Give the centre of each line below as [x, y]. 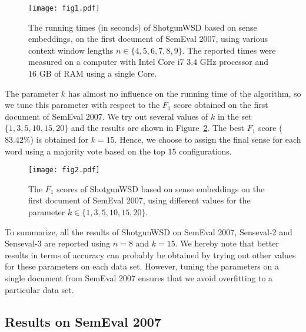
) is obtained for [59, 139]
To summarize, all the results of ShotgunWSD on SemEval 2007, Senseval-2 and [149, 231]
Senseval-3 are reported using [58, 243]
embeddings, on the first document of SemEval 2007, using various [148, 39]
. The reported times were [229, 50]
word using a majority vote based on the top [85, 151]
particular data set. [39, 289]
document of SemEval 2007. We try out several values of [107, 116]
